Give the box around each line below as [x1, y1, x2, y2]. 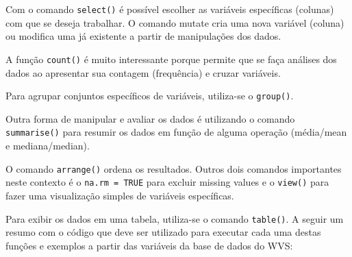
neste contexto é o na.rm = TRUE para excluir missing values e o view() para [5, 175, 329, 189]
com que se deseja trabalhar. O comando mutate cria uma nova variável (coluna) [5, 15, 344, 29]
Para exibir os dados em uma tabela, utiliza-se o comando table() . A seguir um [5, 211, 344, 225]
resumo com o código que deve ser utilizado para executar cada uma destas [5, 225, 321, 239]
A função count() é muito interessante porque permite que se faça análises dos [5, 51, 337, 66]
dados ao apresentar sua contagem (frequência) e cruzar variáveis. [5, 65, 281, 79]
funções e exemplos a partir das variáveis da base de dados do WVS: [5, 238, 293, 252]
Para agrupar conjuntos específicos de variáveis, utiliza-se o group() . [5, 88, 294, 103]
